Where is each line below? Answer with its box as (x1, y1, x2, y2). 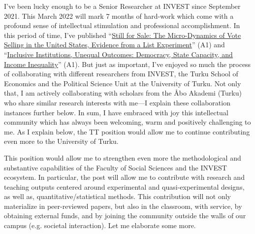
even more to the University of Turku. (4, 136, 119, 146)
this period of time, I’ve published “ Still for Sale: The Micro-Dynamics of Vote (4, 30, 241, 40)
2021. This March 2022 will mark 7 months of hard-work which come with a (4, 10, 234, 21)
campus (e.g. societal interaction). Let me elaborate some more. (4, 220, 196, 231)
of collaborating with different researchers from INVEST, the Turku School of (4, 68, 238, 79)
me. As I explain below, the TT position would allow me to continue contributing (4, 126, 250, 136)
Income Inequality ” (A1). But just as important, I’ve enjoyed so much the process (4, 59, 251, 69)
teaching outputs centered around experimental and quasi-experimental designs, (4, 181, 245, 192)
